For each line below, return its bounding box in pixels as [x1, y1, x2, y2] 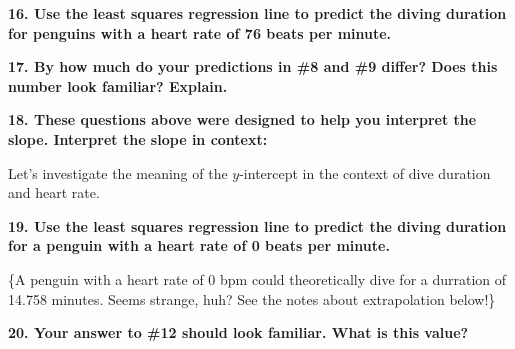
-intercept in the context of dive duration [239, 162, 491, 183]
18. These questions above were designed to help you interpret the [8, 109, 477, 130]
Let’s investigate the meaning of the [8, 162, 228, 183]
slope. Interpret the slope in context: [8, 128, 268, 149]
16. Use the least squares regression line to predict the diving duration [8, 3, 507, 23]
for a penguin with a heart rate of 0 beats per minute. [8, 235, 390, 256]
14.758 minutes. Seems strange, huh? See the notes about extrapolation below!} [8, 288, 496, 309]
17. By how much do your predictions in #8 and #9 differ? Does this [8, 56, 498, 77]
